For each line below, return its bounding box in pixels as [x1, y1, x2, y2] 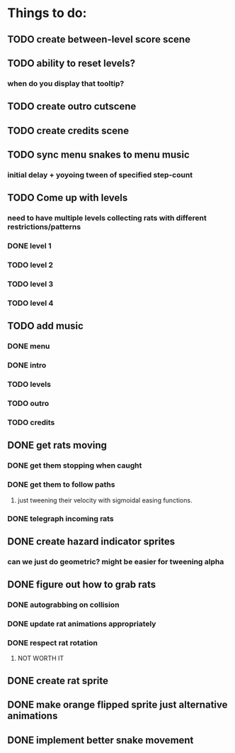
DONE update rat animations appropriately [7, 619, 156, 629]
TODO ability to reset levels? [7, 57, 136, 69]
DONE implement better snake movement [7, 734, 194, 746]
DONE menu [7, 341, 50, 351]
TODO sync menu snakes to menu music [7, 149, 190, 161]
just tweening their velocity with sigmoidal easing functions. [17, 495, 193, 505]
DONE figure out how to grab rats [7, 578, 156, 590]
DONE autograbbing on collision [7, 600, 120, 610]
